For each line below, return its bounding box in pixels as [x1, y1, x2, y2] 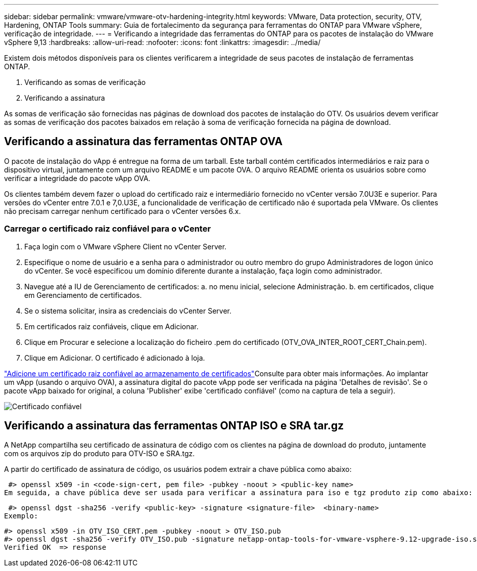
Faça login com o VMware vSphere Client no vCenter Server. [24, 242, 227, 251]
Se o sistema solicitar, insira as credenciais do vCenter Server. [24, 306, 232, 315]
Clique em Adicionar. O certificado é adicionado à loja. [24, 353, 205, 362]
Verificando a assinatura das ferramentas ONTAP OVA [4, 135, 283, 148]
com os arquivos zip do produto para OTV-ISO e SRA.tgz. [4, 449, 195, 458]
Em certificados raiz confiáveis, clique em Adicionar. [24, 322, 199, 331]
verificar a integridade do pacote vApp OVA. [4, 173, 151, 183]
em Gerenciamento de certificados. [24, 290, 142, 299]
